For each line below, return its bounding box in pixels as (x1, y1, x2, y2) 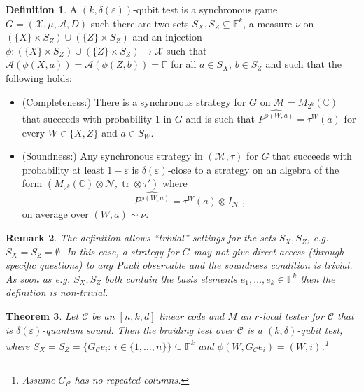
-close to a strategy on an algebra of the (167, 162, 339, 176)
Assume (22, 372, 55, 387)
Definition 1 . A (6, 2, 78, 16)
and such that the (265, 57, 342, 71)
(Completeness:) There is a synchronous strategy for (22, 94, 246, 108)
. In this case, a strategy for (59, 244, 179, 258)
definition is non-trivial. (6, 285, 108, 300)
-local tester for (259, 309, 324, 323)
